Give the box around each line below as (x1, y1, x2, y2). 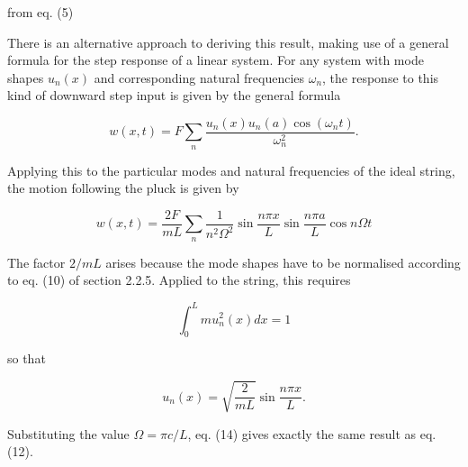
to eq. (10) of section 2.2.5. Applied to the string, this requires (7, 270, 351, 289)
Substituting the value (7, 424, 130, 443)
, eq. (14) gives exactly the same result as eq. (187, 424, 436, 443)
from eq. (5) (7, 3, 74, 21)
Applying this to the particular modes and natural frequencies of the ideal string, (7, 160, 455, 179)
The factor (7, 252, 66, 271)
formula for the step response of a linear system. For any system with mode (7, 50, 424, 69)
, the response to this (322, 68, 439, 87)
